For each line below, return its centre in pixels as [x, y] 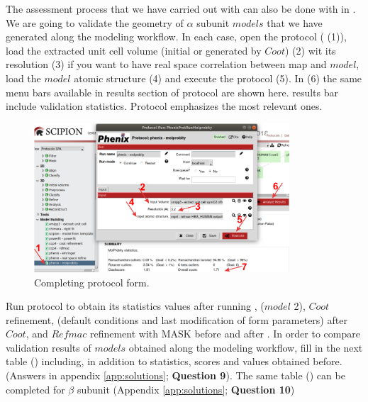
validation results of [49, 347]
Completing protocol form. [92, 282]
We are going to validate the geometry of [95, 22]
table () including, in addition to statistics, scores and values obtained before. [174, 361]
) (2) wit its [310, 50]
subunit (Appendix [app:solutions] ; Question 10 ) [186, 389]
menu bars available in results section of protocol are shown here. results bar [172, 92]
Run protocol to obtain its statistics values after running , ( [135, 306]
